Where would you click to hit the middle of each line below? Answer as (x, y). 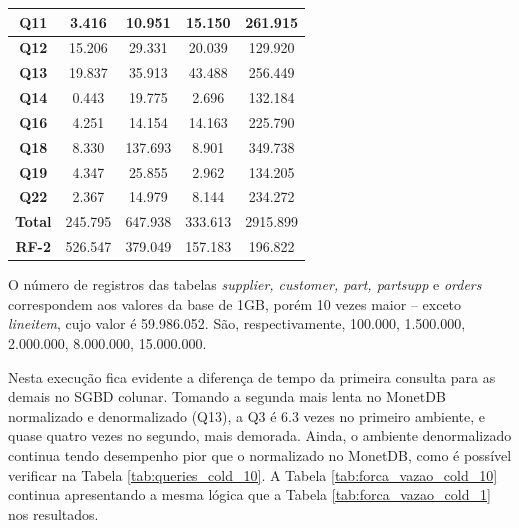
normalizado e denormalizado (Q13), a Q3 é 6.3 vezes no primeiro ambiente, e (246, 415)
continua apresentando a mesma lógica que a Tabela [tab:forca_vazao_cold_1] (249, 494)
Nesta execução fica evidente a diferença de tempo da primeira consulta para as (252, 376)
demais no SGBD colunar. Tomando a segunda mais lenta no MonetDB (227, 396)
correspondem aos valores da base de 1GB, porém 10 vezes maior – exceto (235, 303)
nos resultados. (53, 513)
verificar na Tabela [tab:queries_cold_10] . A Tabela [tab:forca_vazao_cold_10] (253, 474)
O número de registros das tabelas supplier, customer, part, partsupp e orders (245, 284)
